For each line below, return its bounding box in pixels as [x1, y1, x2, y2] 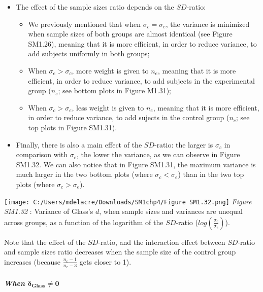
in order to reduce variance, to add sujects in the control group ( [28, 112, 229, 123]
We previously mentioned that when [28, 18, 141, 29]
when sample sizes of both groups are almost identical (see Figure [28, 28, 233, 39]
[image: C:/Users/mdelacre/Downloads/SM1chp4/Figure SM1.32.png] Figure [4, 196, 252, 206]
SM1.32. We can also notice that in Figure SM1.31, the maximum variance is [16, 159, 256, 169]
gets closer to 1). [79, 256, 131, 267]
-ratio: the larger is [154, 139, 213, 150]
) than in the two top [178, 169, 244, 179]
